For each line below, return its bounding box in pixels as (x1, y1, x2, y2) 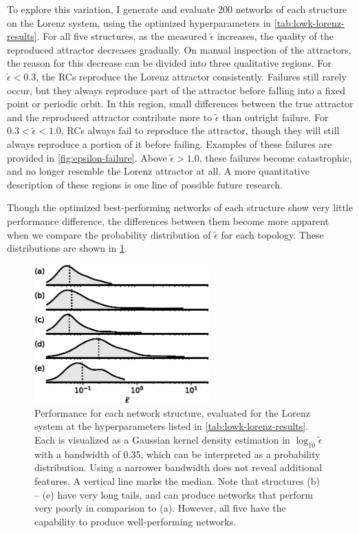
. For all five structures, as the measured (36, 29, 207, 43)
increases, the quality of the (217, 29, 334, 43)
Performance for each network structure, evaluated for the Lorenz (34, 405, 310, 420)
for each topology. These (221, 227, 324, 241)
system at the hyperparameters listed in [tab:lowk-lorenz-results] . (34, 419, 309, 433)
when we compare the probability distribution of (7, 227, 211, 241)
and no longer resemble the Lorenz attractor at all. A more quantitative (7, 164, 309, 178)
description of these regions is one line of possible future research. (7, 177, 283, 191)
